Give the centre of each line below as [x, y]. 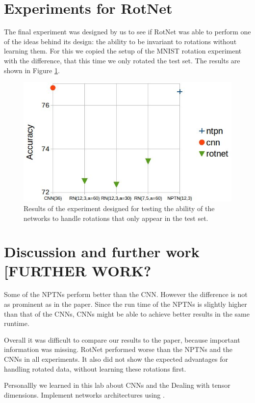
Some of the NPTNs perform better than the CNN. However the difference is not [126, 294]
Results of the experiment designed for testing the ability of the [119, 208]
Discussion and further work [102, 252]
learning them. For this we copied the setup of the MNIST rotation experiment [123, 51]
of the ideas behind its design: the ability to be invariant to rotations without [120, 41]
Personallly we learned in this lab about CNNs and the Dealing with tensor [117, 385]
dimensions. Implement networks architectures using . [84, 394]
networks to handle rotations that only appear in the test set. [116, 218]
